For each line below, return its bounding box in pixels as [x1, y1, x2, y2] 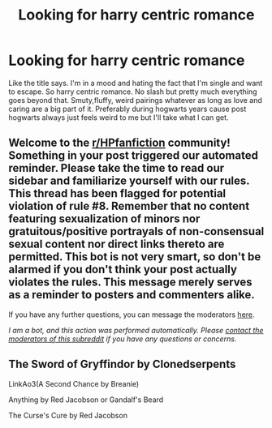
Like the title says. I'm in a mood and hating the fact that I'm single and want [8, 78, 263, 88]
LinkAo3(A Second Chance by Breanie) [8, 379, 140, 388]
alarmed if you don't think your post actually [8, 263, 238, 276]
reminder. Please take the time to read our [8, 161, 225, 175]
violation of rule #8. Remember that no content [8, 199, 250, 213]
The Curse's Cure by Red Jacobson [8, 410, 128, 420]
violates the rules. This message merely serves [8, 276, 253, 289]
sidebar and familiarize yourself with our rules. [8, 174, 250, 188]
